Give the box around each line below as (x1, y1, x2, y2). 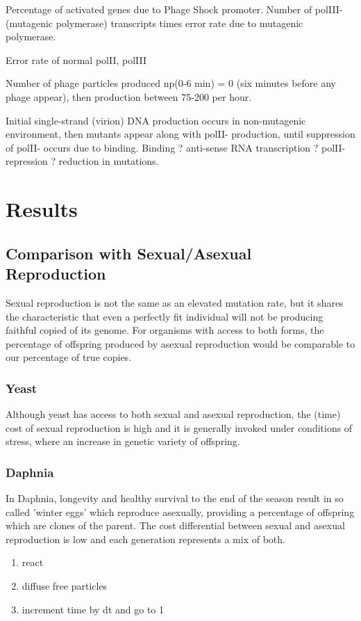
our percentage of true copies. (6, 350, 132, 364)
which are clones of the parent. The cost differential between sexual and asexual (6, 518, 345, 533)
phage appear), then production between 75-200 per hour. (6, 89, 252, 104)
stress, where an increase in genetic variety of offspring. (6, 434, 240, 449)
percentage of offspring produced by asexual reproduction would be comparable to (6, 336, 355, 350)
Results (6, 195, 78, 223)
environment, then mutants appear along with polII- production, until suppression (6, 127, 355, 141)
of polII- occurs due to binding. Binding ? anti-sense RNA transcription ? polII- (6, 140, 346, 154)
